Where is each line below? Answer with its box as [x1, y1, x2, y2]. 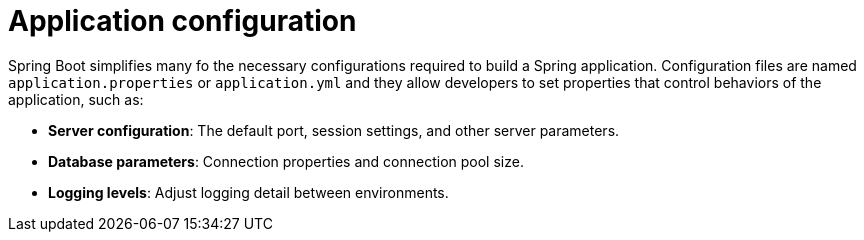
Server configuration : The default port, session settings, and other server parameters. [48, 121, 620, 139]
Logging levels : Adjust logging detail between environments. [48, 183, 449, 201]
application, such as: [8, 90, 144, 108]
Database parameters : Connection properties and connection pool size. [48, 152, 524, 170]
